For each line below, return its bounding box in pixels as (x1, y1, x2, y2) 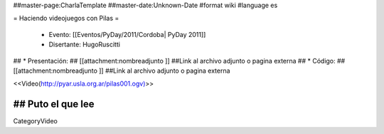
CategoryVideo (13, 117, 58, 125)
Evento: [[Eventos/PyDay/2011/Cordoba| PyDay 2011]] (48, 30, 206, 38)
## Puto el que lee (13, 98, 95, 110)
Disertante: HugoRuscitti (48, 40, 121, 49)
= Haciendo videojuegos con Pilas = (13, 14, 119, 23)
